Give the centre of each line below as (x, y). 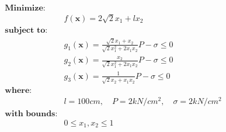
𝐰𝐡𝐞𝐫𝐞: (18, 91)
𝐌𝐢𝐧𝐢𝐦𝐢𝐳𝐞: (25, 8)
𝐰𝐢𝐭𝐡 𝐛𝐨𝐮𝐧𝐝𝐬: (31, 114)
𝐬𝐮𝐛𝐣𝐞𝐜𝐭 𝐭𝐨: (26, 30)
